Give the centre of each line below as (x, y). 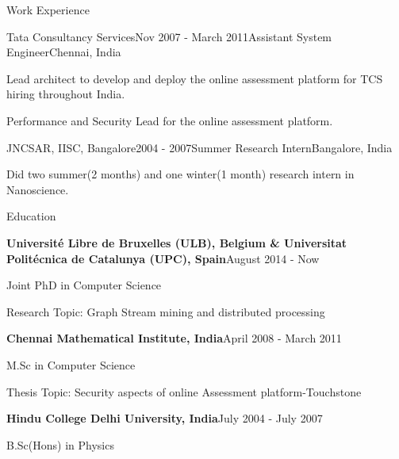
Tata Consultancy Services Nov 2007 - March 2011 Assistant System (169, 36)
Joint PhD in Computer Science (84, 285)
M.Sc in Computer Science (71, 364)
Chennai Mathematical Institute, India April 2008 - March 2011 (174, 338)
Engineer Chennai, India (64, 52)
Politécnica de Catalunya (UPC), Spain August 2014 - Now (163, 258)
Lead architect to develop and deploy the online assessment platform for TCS (195, 78)
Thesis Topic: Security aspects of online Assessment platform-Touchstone (184, 391)
